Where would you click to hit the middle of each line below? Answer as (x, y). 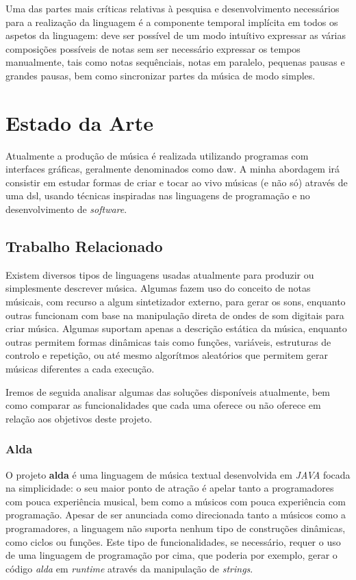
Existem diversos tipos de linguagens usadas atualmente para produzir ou (160, 274)
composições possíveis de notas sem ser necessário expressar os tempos (153, 48)
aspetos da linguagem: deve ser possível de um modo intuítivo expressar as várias (176, 35)
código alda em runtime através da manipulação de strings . (129, 568)
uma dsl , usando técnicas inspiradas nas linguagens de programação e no (158, 196)
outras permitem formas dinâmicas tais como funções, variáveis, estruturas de (168, 341)
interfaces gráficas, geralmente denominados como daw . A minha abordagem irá (173, 169)
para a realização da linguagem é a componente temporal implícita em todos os (172, 22)
